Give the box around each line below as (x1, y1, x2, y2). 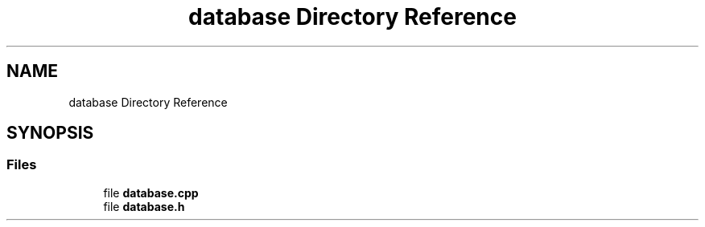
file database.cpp (103, 185, 199, 200)
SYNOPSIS (6, 123, 94, 144)
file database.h (103, 199, 185, 213)
